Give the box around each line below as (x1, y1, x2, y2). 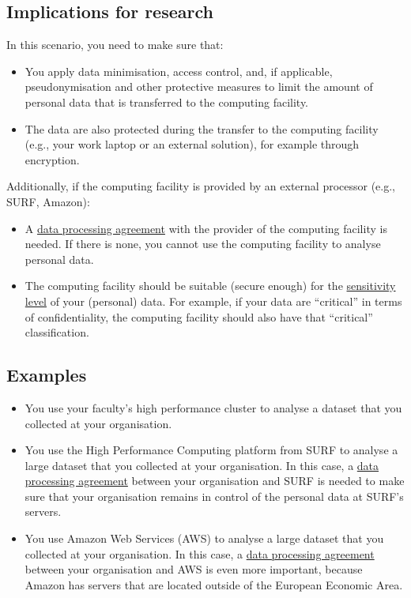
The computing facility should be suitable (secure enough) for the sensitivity (25, 277, 396, 294)
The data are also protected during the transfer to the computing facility (25, 120, 379, 137)
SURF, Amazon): (6, 193, 90, 209)
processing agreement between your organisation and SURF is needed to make (25, 472, 405, 489)
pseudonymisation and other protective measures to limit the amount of (25, 78, 373, 95)
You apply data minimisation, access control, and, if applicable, (25, 62, 333, 79)
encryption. (25, 151, 80, 167)
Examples (6, 363, 87, 387)
